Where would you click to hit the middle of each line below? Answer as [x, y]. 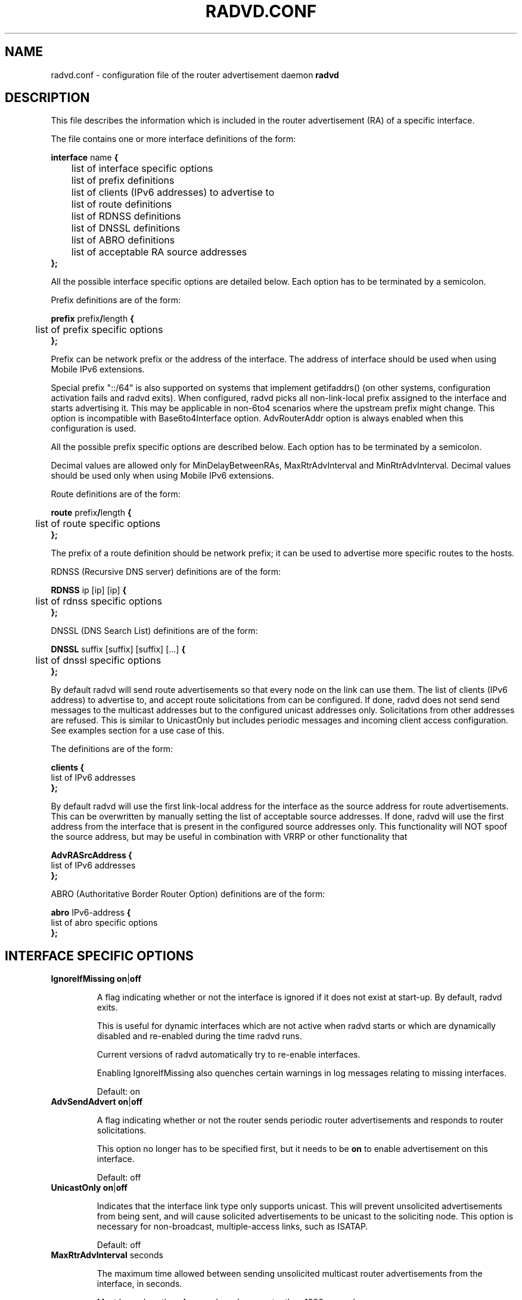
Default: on [118, 1092]
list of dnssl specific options [98, 660]
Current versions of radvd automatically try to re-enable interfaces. [229, 1055]
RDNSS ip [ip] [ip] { [89, 590]
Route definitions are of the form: [116, 494]
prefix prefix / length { [92, 319]
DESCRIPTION [47, 98]
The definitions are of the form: [112, 749]
